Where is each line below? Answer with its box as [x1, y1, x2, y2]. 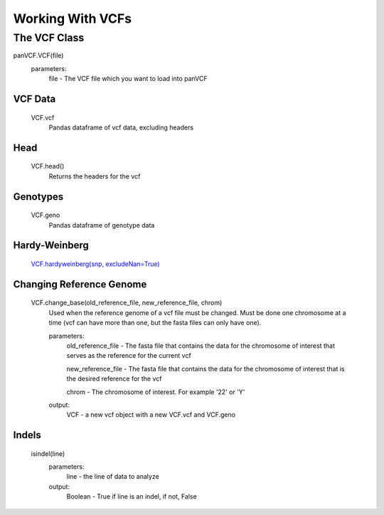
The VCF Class [13, 31, 85, 44]
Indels [13, 429, 42, 441]
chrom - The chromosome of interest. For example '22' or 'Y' [66, 388, 245, 396]
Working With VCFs [13, 11, 132, 26]
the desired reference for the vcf [66, 374, 162, 383]
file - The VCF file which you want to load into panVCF [48, 75, 208, 83]
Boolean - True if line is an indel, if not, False [66, 492, 197, 501]
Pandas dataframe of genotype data [48, 221, 155, 229]
